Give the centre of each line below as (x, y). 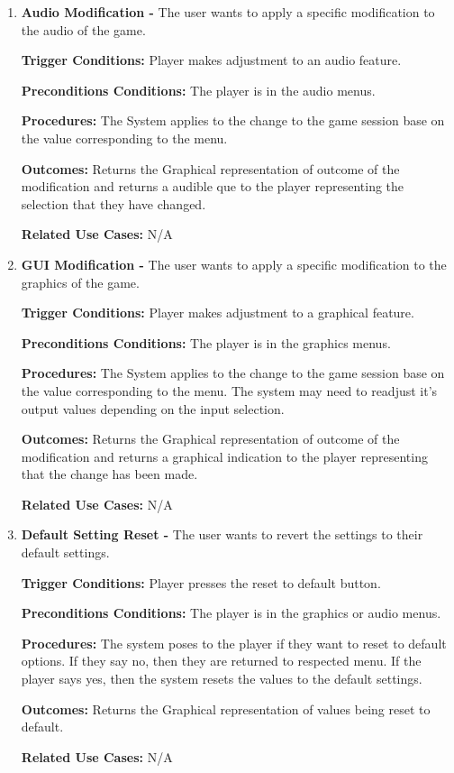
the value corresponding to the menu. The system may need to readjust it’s (229, 390)
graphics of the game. (80, 282)
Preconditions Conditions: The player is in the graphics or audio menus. (231, 613)
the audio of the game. (83, 29)
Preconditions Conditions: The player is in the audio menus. (198, 90)
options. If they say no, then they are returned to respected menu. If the (221, 661)
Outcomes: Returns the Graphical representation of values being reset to (226, 709)
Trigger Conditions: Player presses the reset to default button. (201, 582)
